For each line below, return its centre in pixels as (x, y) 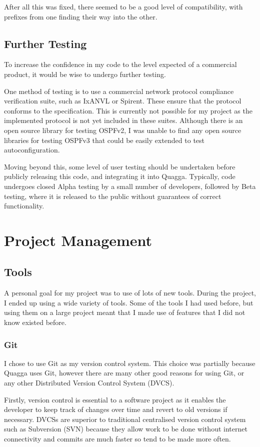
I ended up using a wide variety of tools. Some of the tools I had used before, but (129, 302)
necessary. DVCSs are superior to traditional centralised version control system (125, 419)
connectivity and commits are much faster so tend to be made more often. (117, 439)
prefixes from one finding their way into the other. (81, 16)
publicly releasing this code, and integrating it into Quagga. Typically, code (120, 176)
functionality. (24, 206)
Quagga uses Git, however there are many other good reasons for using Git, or (124, 373)
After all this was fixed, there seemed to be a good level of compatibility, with (123, 6)
